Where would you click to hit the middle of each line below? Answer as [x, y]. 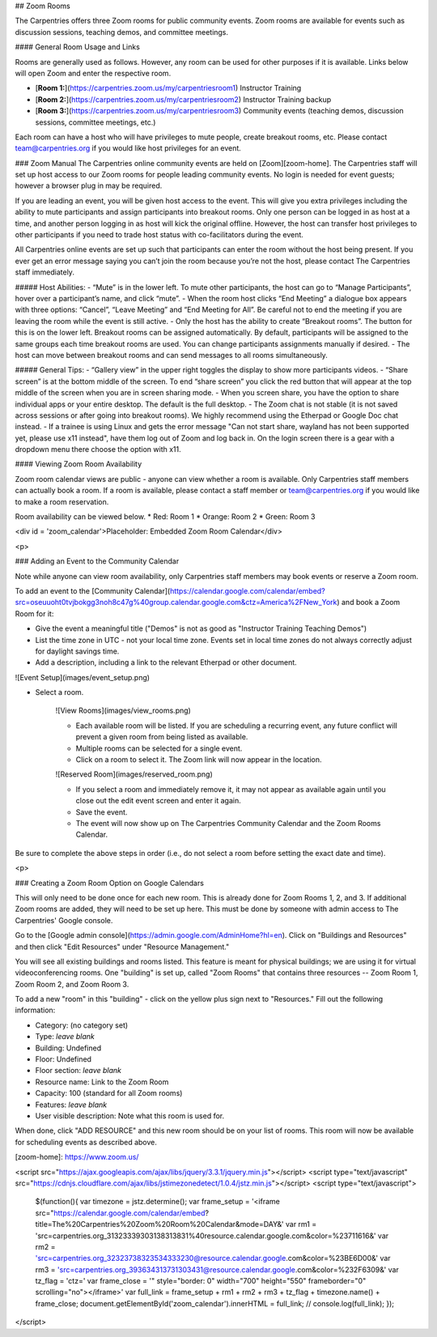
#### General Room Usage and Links [78, 47]
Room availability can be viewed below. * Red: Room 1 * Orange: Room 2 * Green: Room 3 [165, 517]
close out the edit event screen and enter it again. [159, 801]
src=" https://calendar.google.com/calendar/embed [120, 1213]
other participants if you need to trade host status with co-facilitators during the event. [159, 235]
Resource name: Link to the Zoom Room [102, 1082]
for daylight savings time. [77, 651]
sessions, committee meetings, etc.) [95, 122]
